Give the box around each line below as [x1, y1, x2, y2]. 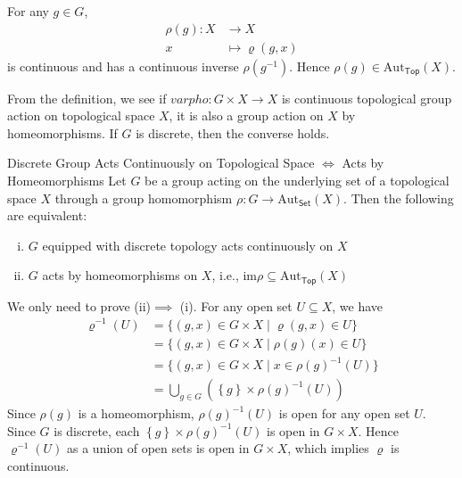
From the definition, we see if [7, 88, 167, 107]
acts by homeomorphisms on [42, 266, 198, 284]
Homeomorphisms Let [7, 171, 127, 190]
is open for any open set [278, 404, 410, 423]
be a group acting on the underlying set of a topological [144, 171, 450, 190]
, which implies [287, 439, 369, 457]
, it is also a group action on [169, 106, 324, 125]
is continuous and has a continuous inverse [7, 56, 239, 75]
